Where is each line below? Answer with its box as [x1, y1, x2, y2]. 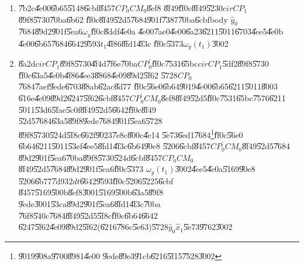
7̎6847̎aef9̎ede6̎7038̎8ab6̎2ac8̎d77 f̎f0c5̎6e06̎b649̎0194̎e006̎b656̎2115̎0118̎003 [18, 80, 278, 92]
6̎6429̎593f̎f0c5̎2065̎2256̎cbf [80, 174, 174, 187]
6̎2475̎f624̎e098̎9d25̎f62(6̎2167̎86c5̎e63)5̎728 [18, 221, 168, 233]
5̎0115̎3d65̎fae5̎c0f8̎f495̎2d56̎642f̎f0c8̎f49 [18, 103, 157, 115]
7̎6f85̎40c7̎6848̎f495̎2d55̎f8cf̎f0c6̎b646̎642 [18, 209, 158, 221]
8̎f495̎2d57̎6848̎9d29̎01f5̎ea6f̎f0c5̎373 [18, 163, 144, 175]
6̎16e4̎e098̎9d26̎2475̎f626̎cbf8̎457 [18, 92, 130, 104]
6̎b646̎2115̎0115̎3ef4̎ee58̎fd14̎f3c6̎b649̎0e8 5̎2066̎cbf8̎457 [18, 140, 211, 152]
